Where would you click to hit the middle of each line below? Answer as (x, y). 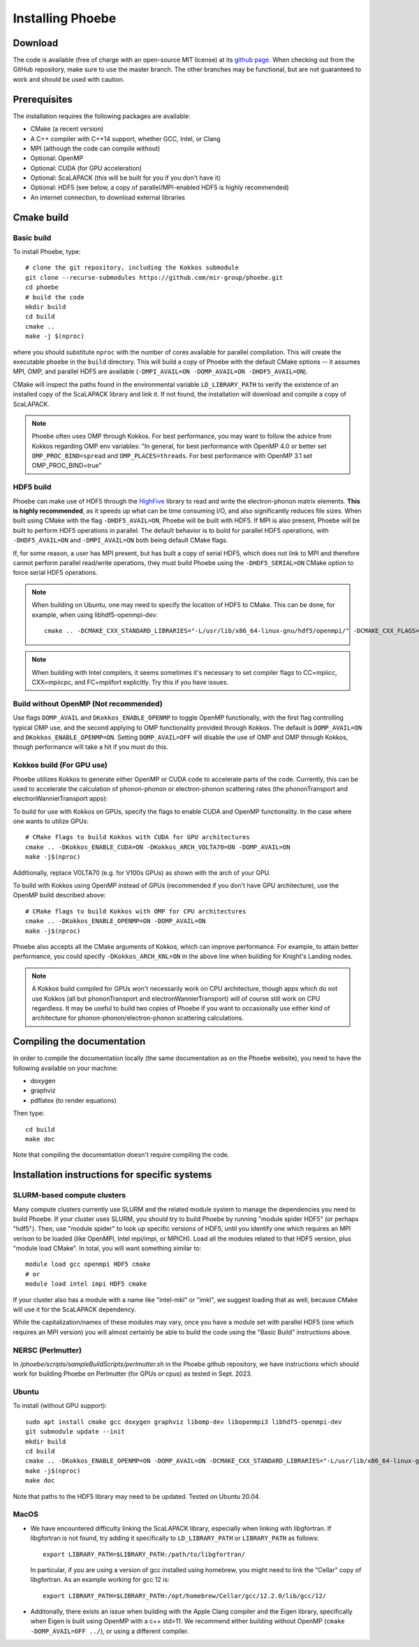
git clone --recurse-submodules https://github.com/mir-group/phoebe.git (154, 277)
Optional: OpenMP (57, 158)
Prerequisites (43, 99)
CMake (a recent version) (67, 129)
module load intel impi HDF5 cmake (86, 1284)
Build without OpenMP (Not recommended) (88, 704)
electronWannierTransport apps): (60, 799)
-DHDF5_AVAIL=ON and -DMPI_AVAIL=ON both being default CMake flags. (120, 540)
